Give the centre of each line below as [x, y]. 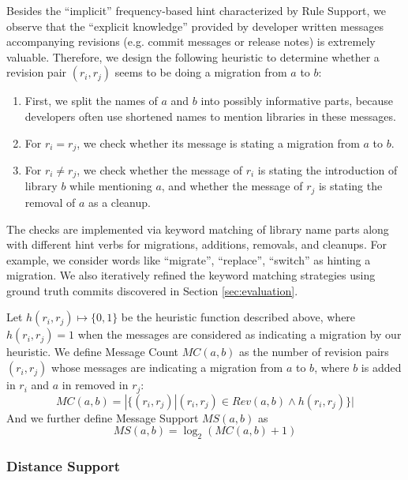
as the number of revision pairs [314, 352]
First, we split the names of [91, 101]
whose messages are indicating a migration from [167, 367]
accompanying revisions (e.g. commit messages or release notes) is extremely [191, 41]
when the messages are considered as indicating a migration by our [240, 334]
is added [381, 367]
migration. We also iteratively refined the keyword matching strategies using [191, 275]
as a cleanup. [119, 202]
